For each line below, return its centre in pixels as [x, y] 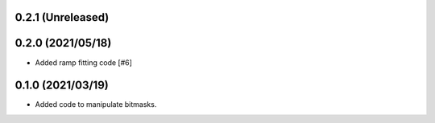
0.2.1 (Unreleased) [62, 17]
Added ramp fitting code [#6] [84, 62]
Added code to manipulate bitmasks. [96, 105]
